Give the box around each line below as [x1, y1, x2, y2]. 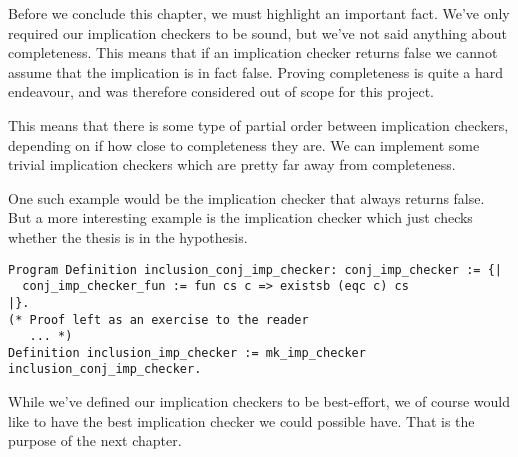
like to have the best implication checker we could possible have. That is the [8, 410, 475, 431]
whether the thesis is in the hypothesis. [8, 226, 248, 247]
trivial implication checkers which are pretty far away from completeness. [8, 154, 456, 175]
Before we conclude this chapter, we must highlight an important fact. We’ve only [8, 3, 510, 23]
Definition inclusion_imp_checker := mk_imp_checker [8, 345, 366, 360]
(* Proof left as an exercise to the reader [8, 312, 309, 327]
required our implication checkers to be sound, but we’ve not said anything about [8, 22, 507, 43]
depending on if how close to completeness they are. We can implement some [8, 134, 480, 155]
